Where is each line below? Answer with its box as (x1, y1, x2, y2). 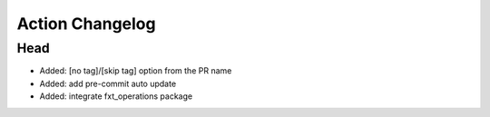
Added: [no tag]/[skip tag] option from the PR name (39, 65, 232, 76)
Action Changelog (16, 14, 156, 34)
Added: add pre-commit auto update (39, 78, 177, 89)
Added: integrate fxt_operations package (39, 91, 193, 102)
